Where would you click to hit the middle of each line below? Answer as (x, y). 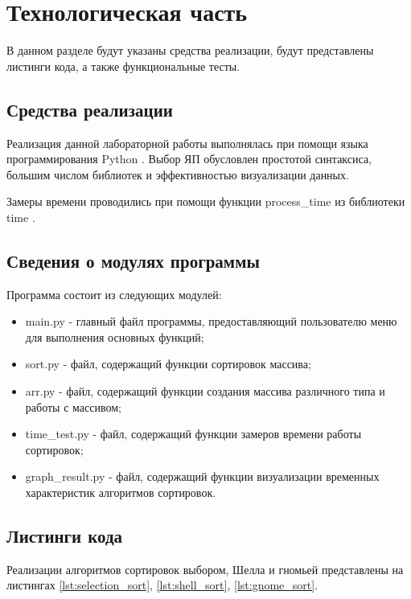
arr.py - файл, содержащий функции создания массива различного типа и (205, 391)
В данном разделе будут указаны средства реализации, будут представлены (190, 50)
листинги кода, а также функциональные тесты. (123, 66)
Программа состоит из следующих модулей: (114, 294)
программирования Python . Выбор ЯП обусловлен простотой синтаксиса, (189, 159)
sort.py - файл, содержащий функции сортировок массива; (168, 364)
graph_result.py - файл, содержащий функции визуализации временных (202, 476)
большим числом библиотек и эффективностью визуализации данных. (178, 174)
